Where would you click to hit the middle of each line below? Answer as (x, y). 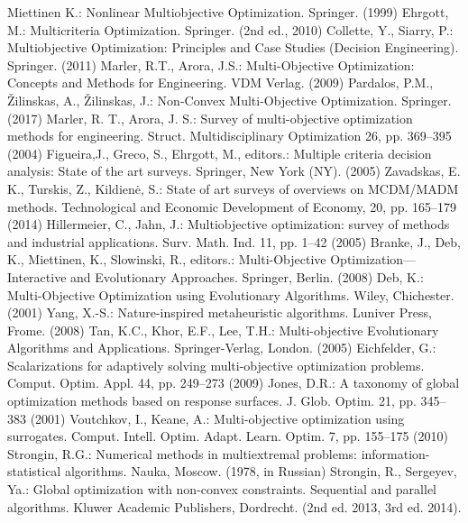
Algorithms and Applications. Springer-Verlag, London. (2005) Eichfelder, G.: (222, 348)
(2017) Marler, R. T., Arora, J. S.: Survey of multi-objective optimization (210, 118)
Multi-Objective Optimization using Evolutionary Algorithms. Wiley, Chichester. (231, 294)
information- (395, 453)
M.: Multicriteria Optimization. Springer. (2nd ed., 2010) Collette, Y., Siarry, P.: (230, 29)
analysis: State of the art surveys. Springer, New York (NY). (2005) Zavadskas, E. (234, 171)
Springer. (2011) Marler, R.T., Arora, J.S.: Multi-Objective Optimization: (211, 64)
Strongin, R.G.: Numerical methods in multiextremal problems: (182, 453)
